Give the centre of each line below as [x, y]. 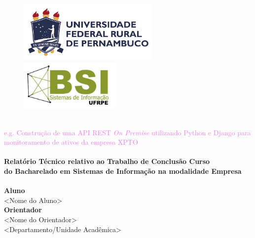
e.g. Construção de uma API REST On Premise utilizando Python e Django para [127, 132]
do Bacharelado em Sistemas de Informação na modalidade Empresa [123, 171]
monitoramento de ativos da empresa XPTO [71, 142]
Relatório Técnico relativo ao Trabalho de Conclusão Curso [107, 161]
